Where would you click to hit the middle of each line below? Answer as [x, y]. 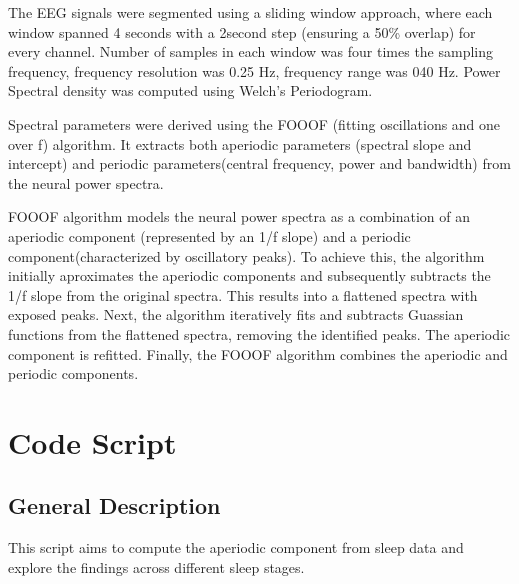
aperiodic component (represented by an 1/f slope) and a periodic [209, 235]
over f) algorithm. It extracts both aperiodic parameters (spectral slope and [240, 143]
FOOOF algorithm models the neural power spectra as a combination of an [239, 216]
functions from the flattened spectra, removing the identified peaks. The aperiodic [259, 333]
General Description [114, 505]
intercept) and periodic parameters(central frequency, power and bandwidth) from [259, 163]
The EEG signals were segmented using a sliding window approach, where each [250, 12]
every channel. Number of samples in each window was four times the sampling [251, 51]
